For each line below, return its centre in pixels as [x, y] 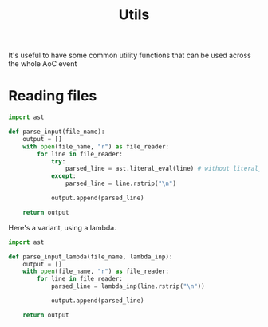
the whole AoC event [43, 64]
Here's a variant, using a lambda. [63, 227]
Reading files [53, 96]
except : [64, 176]
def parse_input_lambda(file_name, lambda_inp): [91, 257]
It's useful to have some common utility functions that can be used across [130, 55]
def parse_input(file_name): [57, 132]
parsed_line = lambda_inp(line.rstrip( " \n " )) [128, 286]
